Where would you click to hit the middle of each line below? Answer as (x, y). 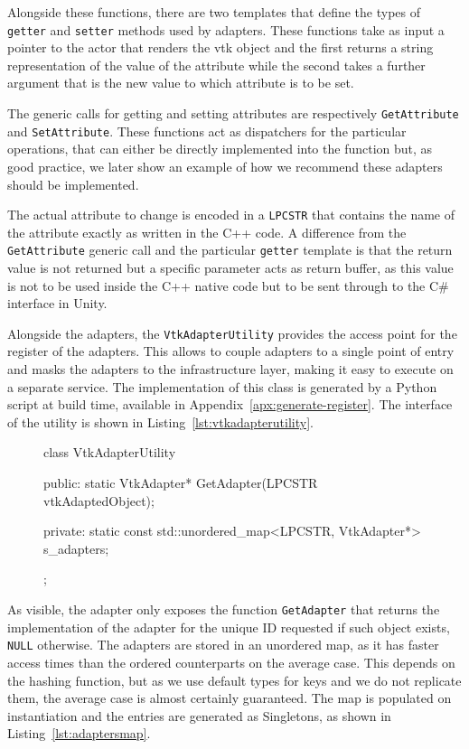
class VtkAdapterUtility (110, 452)
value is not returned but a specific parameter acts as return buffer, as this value (230, 268)
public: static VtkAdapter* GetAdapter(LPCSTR (181, 483)
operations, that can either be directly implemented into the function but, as (220, 149)
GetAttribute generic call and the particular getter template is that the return (230, 250)
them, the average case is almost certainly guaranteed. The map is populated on (230, 698)
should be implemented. (73, 184)
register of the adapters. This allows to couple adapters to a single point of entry (231, 351)
